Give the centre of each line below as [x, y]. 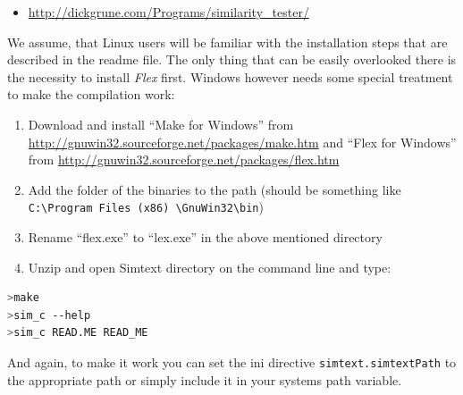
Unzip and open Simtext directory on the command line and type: [210, 267]
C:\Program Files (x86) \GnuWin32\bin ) [146, 207]
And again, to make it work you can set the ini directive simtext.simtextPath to [232, 361]
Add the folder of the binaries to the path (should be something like [215, 189]
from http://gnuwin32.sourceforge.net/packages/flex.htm [184, 160]
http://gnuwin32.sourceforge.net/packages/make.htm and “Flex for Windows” [242, 142]
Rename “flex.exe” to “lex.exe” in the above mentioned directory [205, 237]
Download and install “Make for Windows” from [161, 124]
